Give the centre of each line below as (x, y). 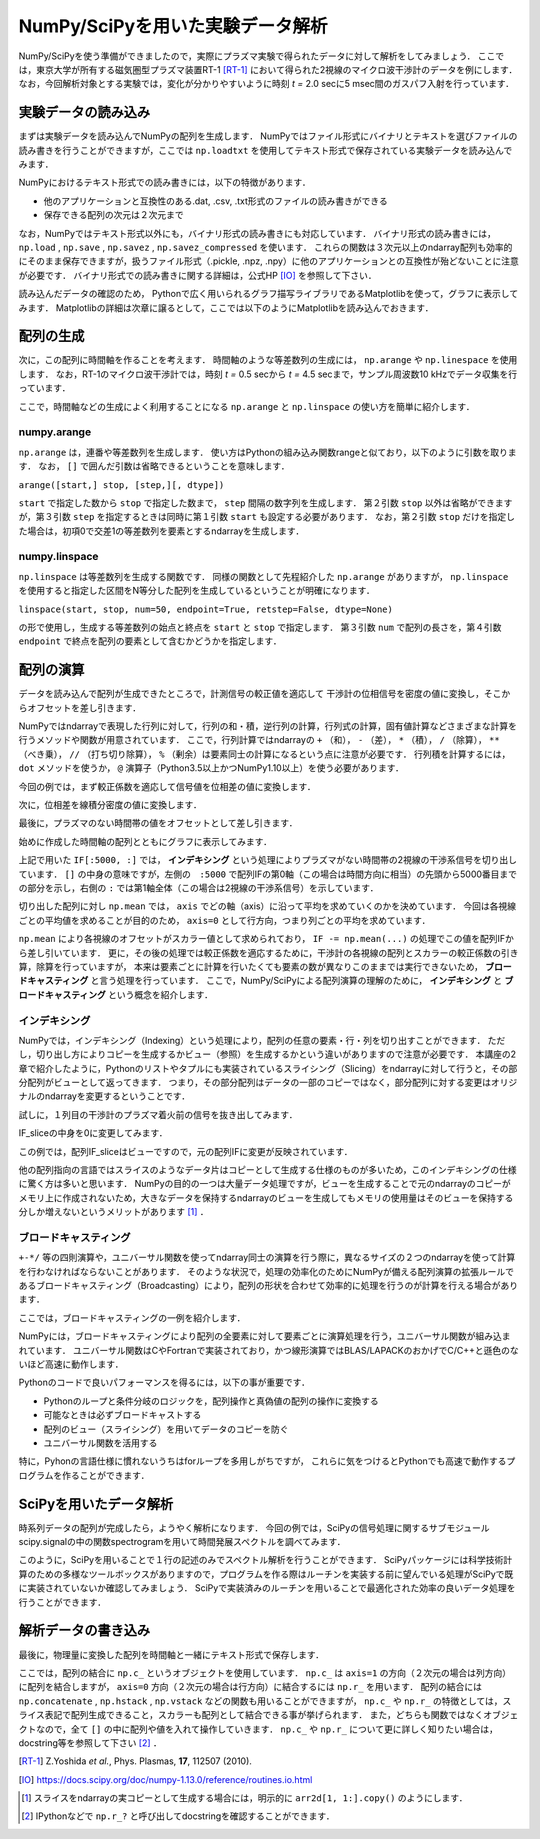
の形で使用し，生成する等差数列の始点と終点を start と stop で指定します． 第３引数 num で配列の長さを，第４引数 (260, 627)
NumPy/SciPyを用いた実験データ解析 (173, 26)
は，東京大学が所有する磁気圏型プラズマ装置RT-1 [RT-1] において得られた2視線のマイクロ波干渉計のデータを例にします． (268, 69)
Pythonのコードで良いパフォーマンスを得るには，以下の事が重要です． (164, 1382)
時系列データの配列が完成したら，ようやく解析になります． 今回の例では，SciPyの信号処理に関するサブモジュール (254, 1527)
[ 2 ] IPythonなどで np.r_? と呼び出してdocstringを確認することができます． (178, 1816)
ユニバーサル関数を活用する (100, 1443)
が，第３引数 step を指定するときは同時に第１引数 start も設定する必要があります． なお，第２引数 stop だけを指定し (266, 517)
